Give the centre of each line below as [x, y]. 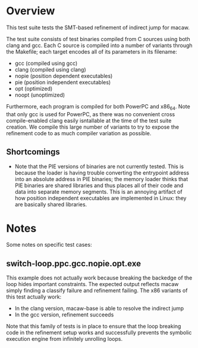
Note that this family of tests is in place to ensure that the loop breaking [94, 327]
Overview [31, 11]
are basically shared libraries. [51, 204]
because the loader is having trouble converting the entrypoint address [102, 173]
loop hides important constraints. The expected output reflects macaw [92, 284]
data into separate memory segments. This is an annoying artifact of [98, 191]
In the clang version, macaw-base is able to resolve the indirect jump [99, 309]
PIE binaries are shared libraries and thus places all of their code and [99, 185]
